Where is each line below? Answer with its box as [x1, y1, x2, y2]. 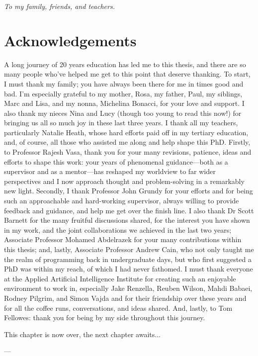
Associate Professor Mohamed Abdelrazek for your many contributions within [4, 234, 242, 245]
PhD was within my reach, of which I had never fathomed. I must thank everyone [4, 264, 253, 274]
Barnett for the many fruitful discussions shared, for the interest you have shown [4, 215, 250, 225]
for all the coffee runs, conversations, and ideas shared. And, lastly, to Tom [4, 302, 233, 313]
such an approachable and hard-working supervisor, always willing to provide [4, 195, 239, 206]
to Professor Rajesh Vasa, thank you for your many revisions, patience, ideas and [4, 147, 252, 157]
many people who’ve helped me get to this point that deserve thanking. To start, [4, 69, 251, 79]
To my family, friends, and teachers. [4, 1, 115, 11]
